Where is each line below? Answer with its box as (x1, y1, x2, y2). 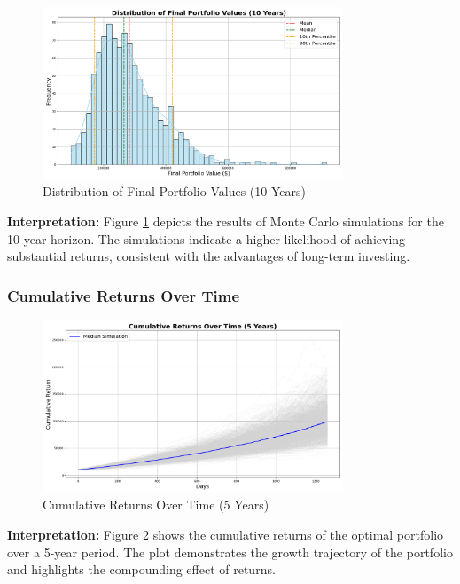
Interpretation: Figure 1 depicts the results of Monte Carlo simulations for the (7, 211, 444, 230)
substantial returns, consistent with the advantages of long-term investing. (7, 247, 410, 265)
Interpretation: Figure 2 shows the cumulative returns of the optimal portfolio (7, 525, 444, 543)
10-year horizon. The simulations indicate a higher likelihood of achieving (7, 229, 406, 248)
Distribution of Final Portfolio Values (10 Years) (43, 182, 306, 201)
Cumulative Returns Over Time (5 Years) (43, 495, 269, 514)
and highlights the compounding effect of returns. (7, 560, 276, 579)
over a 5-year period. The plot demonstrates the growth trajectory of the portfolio (7, 542, 453, 561)
